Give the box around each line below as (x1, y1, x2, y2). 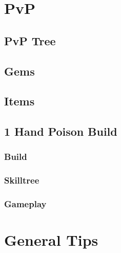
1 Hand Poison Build (4, 123, 117, 139)
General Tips (4, 229, 98, 250)
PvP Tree (4, 32, 56, 48)
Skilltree (4, 174, 39, 187)
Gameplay (4, 197, 47, 210)
